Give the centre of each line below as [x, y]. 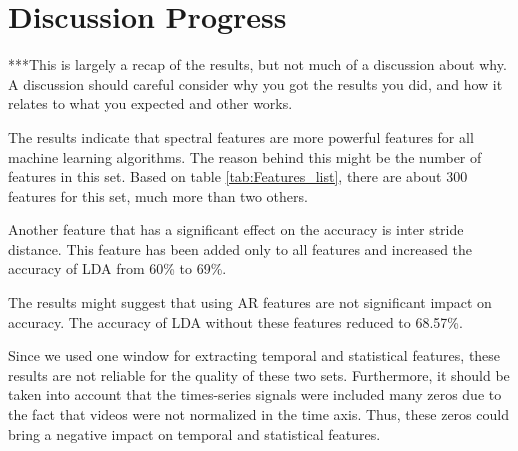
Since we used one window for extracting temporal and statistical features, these [254, 355]
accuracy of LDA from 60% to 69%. [117, 268]
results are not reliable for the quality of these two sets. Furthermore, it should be [259, 374]
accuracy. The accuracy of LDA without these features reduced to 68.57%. [235, 321]
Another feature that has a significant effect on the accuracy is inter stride [236, 229]
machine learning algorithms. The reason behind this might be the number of [245, 156]
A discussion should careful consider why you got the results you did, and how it [255, 83]
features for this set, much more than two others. [158, 195]
